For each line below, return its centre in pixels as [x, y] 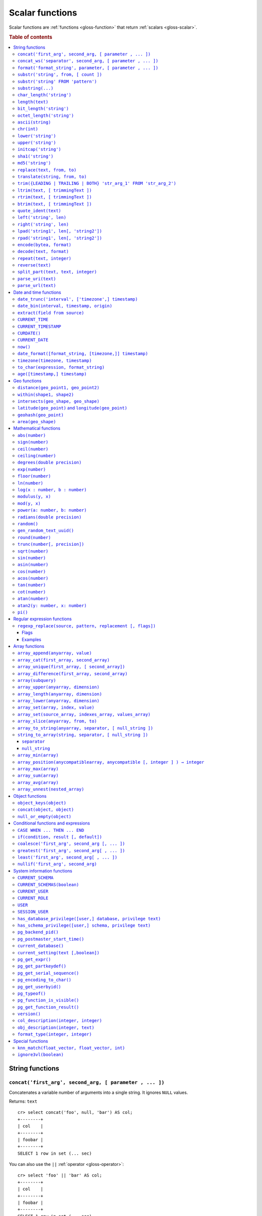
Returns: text [23, 1101]
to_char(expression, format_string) [61, 367]
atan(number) [33, 599]
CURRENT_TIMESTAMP [40, 326]
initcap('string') [40, 149]
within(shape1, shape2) [46, 394]
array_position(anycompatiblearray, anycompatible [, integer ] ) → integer [111, 762]
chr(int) [28, 129]
